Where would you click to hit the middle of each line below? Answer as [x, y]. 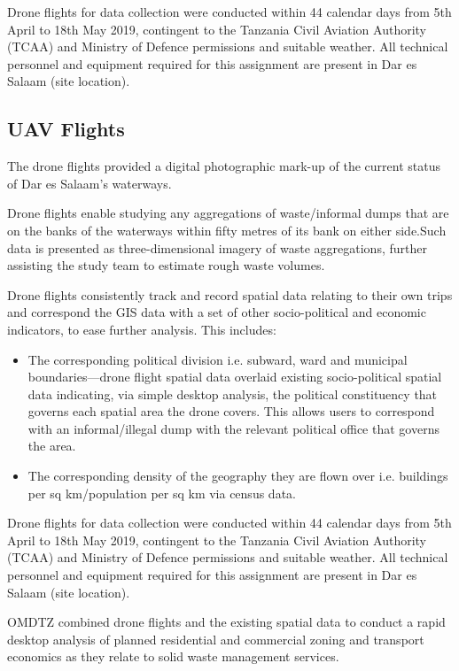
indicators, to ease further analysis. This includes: [142, 329]
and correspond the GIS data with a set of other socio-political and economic [217, 312]
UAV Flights [66, 129]
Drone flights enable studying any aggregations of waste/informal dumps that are [228, 213]
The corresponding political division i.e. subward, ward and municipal [218, 359]
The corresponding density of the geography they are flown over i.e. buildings [238, 476]
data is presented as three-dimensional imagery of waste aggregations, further [217, 247]
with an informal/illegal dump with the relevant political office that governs [233, 428]
